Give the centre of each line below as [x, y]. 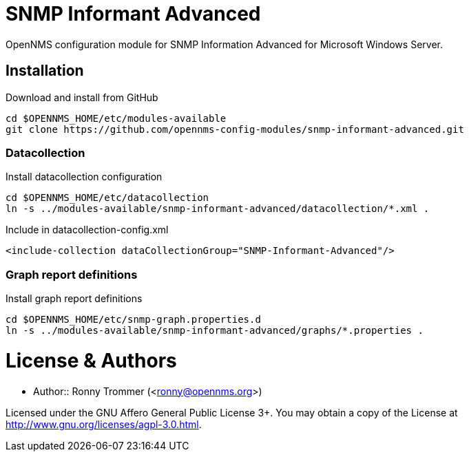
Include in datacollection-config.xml [87, 230]
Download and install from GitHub [82, 97]
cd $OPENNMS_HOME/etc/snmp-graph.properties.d [133, 320]
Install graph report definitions [74, 299]
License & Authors [91, 360]
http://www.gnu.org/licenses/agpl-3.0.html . [104, 424]
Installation [45, 71]
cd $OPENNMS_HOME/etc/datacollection [107, 198]
